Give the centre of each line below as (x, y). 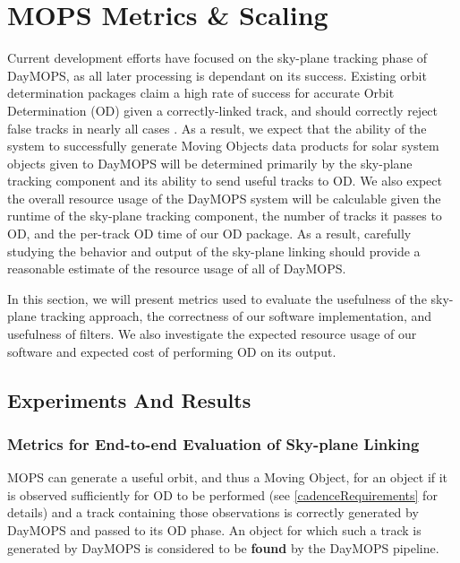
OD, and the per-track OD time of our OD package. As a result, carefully (209, 234)
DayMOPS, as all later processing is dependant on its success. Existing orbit (217, 75)
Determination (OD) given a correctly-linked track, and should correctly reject (223, 110)
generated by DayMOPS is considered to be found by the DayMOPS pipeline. (223, 547)
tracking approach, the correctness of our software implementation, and (236, 316)
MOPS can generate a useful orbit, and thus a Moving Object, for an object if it (228, 477)
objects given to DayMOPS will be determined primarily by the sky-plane (210, 163)
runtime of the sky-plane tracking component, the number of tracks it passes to (225, 216)
